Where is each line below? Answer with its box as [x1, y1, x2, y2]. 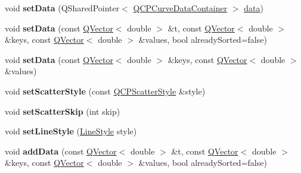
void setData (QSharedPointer [5, 2, 120, 14]
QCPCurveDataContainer [133, 2, 228, 14]
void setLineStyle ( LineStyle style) [5, 125, 137, 137]
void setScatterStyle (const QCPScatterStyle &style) [5, 84, 206, 97]
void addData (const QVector [5, 144, 117, 157]
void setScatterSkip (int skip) [5, 105, 120, 117]
